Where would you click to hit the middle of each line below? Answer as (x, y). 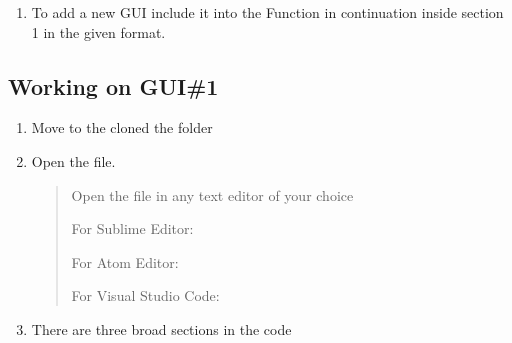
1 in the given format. (98, 31)
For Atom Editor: (125, 261)
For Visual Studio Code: (145, 295)
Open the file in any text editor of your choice (212, 194)
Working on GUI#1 (113, 85)
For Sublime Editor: (132, 228)
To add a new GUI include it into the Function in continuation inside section (267, 12)
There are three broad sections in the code (161, 328)
